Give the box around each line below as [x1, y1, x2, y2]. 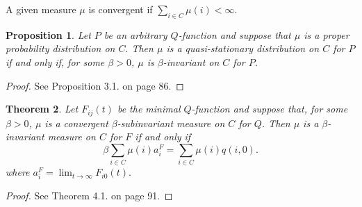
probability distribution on [6, 41, 115, 56]
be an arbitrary [104, 27, 167, 42]
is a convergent [44, 115, 108, 130]
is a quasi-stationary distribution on [166, 41, 320, 56]
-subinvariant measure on [117, 115, 225, 130]
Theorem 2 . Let [6, 101, 79, 116]
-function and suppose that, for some [191, 101, 348, 116]
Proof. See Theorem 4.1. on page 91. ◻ [6, 188, 173, 203]
